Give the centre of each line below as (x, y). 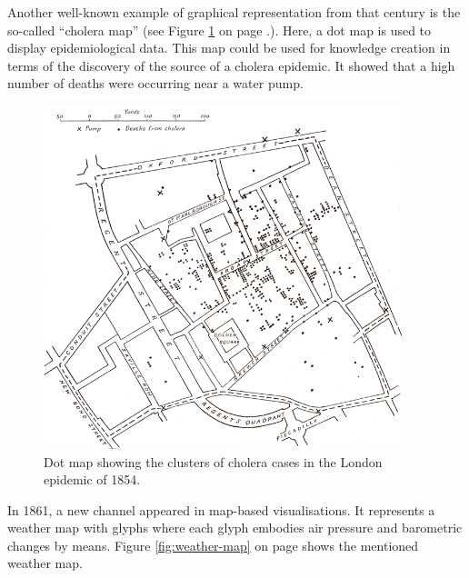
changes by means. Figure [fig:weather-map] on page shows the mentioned (213, 545)
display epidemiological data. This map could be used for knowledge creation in (229, 48)
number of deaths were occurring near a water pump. (155, 83)
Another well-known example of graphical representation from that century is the (234, 12)
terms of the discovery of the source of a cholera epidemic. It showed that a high (231, 65)
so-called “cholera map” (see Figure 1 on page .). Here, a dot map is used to (220, 30)
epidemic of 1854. (92, 479)
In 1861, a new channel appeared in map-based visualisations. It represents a (221, 509)
